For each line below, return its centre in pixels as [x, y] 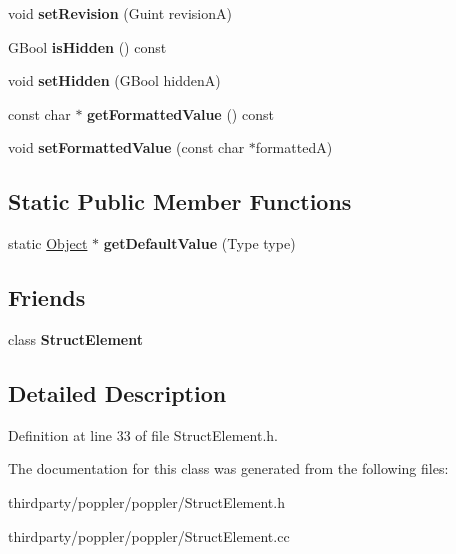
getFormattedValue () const [180, 113]
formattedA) [294, 147]
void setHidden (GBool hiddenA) [114, 80]
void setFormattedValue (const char [126, 147]
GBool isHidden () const [87, 46]
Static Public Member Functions [180, 201]
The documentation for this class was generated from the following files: [228, 468]
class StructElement [75, 338]
